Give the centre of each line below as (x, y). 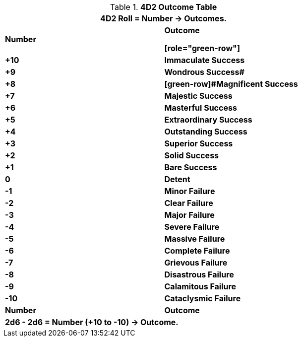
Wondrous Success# (204, 72)
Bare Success (191, 167)
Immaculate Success (205, 60)
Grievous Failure (196, 263)
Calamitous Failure (200, 286)
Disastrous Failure (199, 274)
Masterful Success (201, 108)
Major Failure (189, 215)
